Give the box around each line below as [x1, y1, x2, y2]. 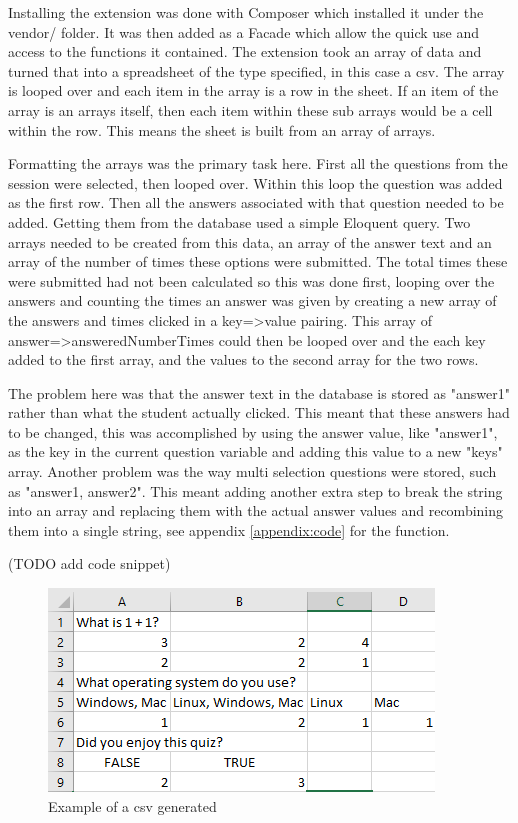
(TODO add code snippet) [8, 553, 171, 574]
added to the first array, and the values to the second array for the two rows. [8, 349, 479, 370]
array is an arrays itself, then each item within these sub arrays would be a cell [8, 99, 493, 120]
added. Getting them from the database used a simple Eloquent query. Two [8, 211, 471, 232]
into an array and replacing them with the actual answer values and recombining [8, 500, 504, 521]
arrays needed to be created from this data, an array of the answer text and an [8, 231, 492, 252]
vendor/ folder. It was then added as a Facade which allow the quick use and [8, 21, 480, 42]
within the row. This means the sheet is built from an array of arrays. [8, 119, 436, 140]
